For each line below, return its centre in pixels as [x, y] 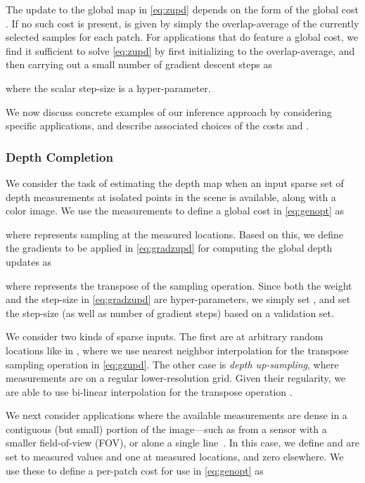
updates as [29, 261]
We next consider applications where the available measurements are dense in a [177, 415]
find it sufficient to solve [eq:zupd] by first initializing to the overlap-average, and [180, 50]
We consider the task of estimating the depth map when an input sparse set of [175, 182]
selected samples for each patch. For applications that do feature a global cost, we [182, 37]
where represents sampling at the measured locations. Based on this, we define [174, 234]
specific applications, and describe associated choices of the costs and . [158, 125]
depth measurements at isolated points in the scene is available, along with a [171, 197]
